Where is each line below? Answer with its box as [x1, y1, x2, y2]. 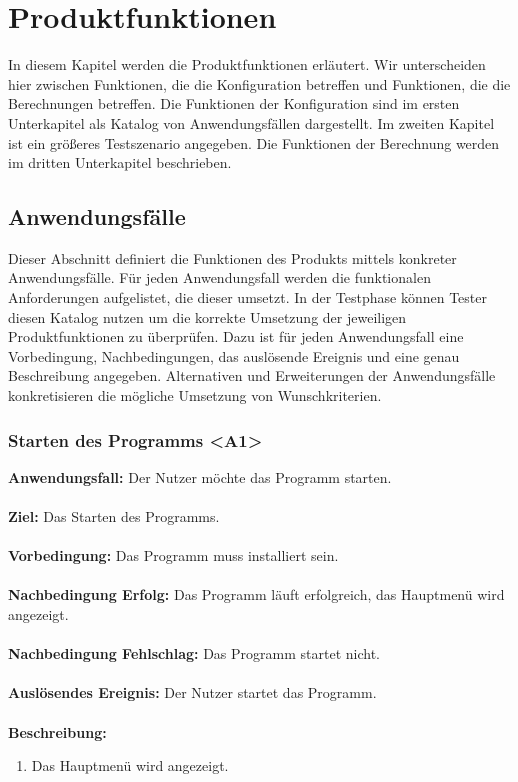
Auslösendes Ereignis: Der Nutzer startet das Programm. [8, 682, 377, 703]
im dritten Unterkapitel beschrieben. [8, 152, 232, 173]
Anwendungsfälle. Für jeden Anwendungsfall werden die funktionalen [8, 267, 431, 288]
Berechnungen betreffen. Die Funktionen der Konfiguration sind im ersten [8, 93, 460, 114]
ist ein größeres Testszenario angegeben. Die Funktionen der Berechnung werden [8, 132, 500, 153]
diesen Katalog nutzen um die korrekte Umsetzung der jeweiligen [8, 306, 407, 327]
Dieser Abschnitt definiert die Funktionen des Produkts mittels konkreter [8, 247, 457, 268]
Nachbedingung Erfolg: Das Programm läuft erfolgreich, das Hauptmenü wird [8, 584, 505, 605]
